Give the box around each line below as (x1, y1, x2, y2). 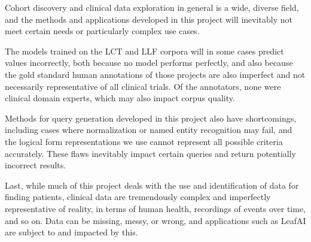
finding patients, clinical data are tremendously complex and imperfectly (5, 190, 271, 203)
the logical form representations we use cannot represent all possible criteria (5, 135, 283, 147)
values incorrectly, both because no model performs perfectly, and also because (5, 56, 293, 69)
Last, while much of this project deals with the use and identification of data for (5, 179, 299, 191)
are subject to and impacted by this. (5, 226, 138, 238)
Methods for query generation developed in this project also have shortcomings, (5, 111, 297, 124)
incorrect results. (5, 159, 66, 171)
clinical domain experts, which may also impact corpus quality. (5, 92, 235, 104)
